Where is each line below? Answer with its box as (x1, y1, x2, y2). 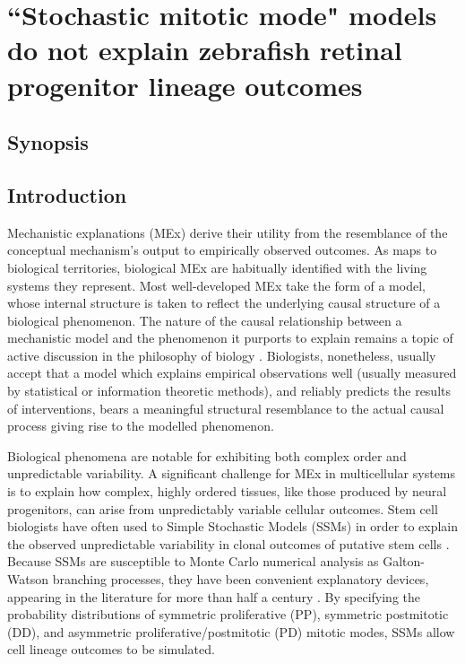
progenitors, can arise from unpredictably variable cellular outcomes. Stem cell (7, 499, 438, 518)
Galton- (383, 552, 426, 571)
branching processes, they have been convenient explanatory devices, (52, 570, 429, 589)
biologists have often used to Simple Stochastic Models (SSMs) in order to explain (7, 517, 459, 536)
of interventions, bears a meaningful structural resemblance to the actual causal (7, 398, 444, 417)
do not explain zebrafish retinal (7, 31, 402, 68)
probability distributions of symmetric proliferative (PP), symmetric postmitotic (7, 605, 449, 624)
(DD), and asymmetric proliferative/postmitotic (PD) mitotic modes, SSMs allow (7, 622, 455, 641)
